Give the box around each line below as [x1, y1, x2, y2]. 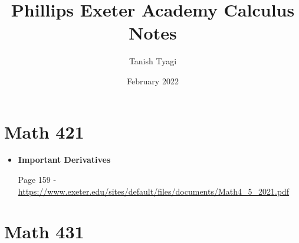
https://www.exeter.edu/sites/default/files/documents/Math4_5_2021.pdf [18, 185, 290, 197]
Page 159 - [18, 173, 57, 186]
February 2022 [127, 74, 179, 87]
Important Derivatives [18, 153, 111, 166]
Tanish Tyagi [129, 55, 177, 67]
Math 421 [4, 119, 84, 143]
